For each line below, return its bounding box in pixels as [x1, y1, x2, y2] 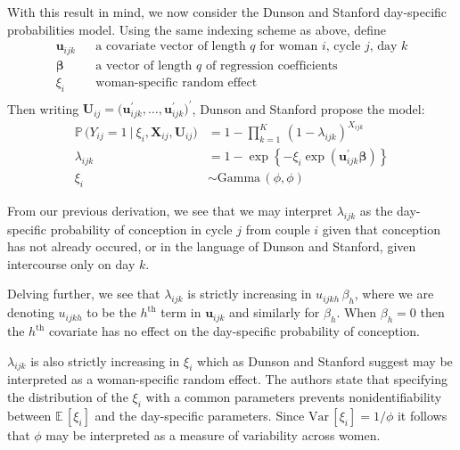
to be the [86, 303, 136, 322]
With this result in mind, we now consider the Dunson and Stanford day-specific [7, 3, 448, 20]
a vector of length [95, 59, 193, 72]
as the [359, 200, 393, 219]
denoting [7, 303, 54, 322]
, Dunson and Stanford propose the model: [192, 99, 425, 118]
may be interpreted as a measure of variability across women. [45, 425, 381, 444]
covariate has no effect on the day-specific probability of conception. [48, 322, 420, 340]
